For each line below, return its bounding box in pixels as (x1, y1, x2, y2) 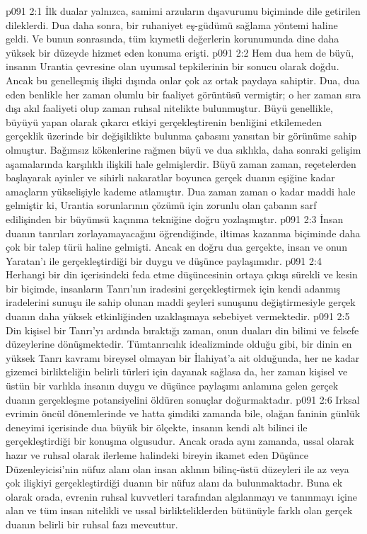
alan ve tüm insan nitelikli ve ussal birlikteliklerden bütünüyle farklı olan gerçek (6, 503, 353, 518)
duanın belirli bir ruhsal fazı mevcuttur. (6, 516, 178, 531)
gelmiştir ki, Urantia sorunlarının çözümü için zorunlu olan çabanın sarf (6, 198, 317, 212)
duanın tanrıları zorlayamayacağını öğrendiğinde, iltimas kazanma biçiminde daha (6, 225, 361, 240)
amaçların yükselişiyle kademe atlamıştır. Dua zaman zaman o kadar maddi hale (6, 183, 356, 198)
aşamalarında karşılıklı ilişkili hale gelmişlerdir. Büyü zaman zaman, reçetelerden (6, 156, 356, 171)
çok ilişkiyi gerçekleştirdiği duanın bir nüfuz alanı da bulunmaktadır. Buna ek (6, 475, 343, 490)
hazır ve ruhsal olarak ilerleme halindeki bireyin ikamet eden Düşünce (6, 448, 308, 462)
